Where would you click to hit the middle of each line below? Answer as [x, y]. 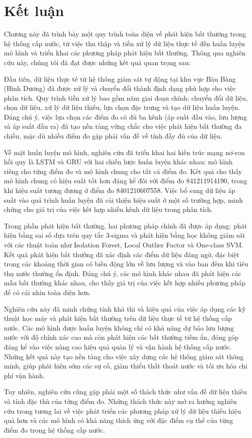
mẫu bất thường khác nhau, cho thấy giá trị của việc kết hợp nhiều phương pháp [125, 283]
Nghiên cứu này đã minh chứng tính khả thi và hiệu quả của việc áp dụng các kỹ [125, 308]
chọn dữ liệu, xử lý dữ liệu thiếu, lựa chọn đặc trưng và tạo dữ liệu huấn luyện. [122, 107]
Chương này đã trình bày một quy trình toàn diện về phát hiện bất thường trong [125, 34]
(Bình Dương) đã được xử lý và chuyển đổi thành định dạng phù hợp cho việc [120, 88]
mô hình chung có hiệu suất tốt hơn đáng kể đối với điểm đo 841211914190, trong [126, 181]
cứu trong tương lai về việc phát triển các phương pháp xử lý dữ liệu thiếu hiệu [123, 411]
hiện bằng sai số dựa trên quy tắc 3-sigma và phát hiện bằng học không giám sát [125, 235]
